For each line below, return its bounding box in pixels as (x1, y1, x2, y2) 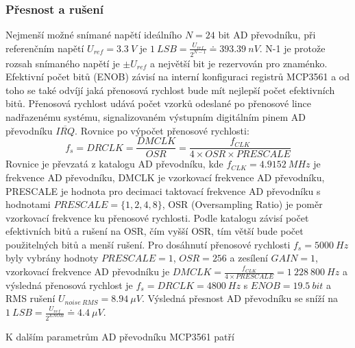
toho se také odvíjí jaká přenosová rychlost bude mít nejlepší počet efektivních (5, 82, 335, 97)
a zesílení (230, 251, 268, 265)
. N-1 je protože (259, 40, 326, 55)
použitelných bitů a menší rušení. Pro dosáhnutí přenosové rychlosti (5, 237, 291, 251)
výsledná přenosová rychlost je (5, 277, 133, 292)
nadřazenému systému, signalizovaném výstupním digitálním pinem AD (5, 110, 306, 124)
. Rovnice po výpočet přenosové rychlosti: (75, 123, 249, 137)
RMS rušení (5, 291, 56, 305)
